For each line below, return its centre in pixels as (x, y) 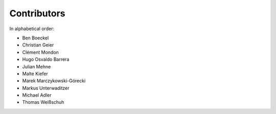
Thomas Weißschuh (43, 102)
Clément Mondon (40, 52)
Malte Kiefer (35, 74)
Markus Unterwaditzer (46, 88)
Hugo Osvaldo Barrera (46, 59)
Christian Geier (38, 45)
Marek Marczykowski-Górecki (54, 81)
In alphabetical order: (32, 29)
